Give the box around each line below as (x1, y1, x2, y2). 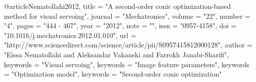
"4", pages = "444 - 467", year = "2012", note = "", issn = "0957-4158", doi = (4, 20, 237, 31)
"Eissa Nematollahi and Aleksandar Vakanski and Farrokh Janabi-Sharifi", (4, 49, 229, 59)
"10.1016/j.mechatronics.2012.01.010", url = (4, 30, 136, 40)
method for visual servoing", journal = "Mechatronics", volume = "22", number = (4, 10, 251, 21)
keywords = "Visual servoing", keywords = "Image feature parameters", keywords (4, 59, 250, 69)
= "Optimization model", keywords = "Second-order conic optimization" (4, 69, 222, 79)
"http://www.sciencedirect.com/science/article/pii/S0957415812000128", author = (4, 40, 253, 50)
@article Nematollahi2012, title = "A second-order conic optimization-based (4, 1, 231, 11)
